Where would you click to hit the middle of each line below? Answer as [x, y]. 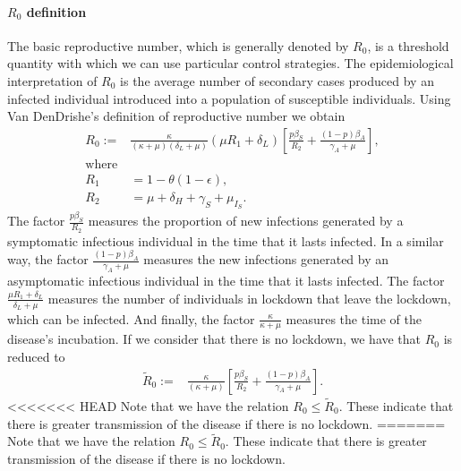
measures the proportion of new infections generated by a [246, 221]
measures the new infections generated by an [266, 259]
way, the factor [48, 259]
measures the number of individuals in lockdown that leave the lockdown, [249, 298]
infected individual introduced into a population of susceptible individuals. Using [229, 98]
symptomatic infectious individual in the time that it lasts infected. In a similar [226, 240]
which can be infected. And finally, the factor [131, 318]
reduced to [36, 357]
